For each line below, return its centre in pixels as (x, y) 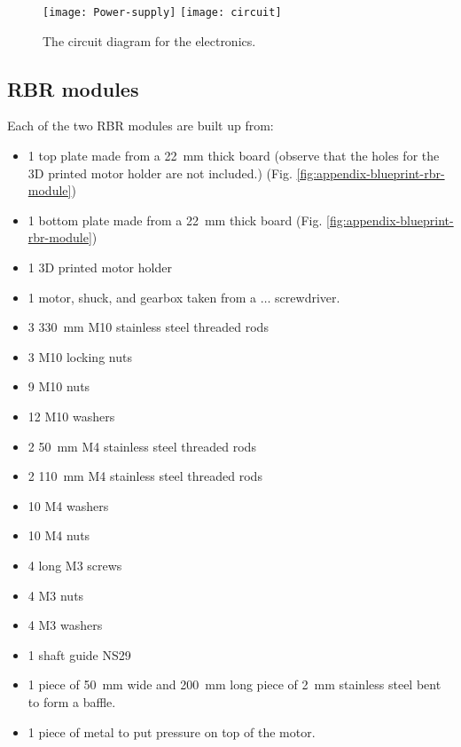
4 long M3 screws (75, 565)
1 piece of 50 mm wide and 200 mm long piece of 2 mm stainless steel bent (234, 684)
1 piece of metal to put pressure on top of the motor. (172, 731)
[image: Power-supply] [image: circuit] (162, 12)
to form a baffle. (72, 701)
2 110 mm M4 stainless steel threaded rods (145, 476)
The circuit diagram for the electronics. (149, 40)
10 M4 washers (68, 505)
